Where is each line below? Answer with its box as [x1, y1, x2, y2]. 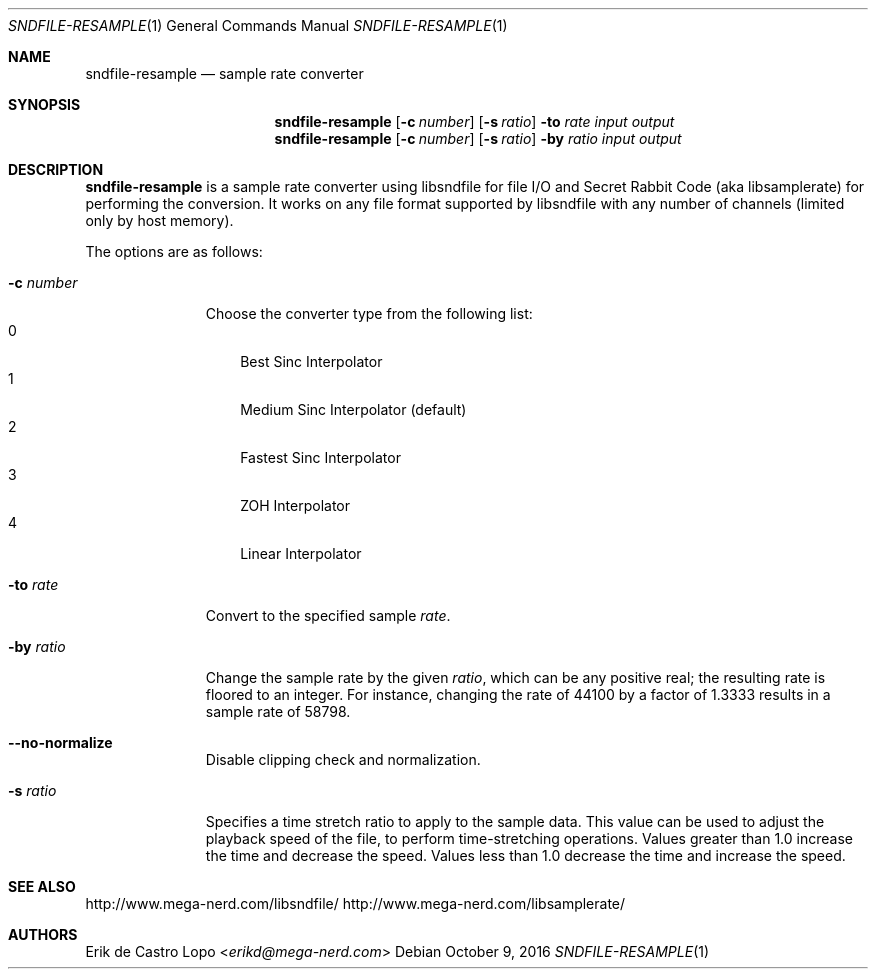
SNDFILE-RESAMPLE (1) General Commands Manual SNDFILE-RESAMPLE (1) [8, 17, 508, 34]
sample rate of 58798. [205, 703, 351, 720]
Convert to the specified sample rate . [205, 607, 451, 624]
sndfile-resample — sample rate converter [85, 65, 364, 82]
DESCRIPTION [8, 161, 104, 178]
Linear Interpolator [240, 545, 362, 562]
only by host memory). [85, 212, 234, 229]
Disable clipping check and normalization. [205, 751, 481, 768]
